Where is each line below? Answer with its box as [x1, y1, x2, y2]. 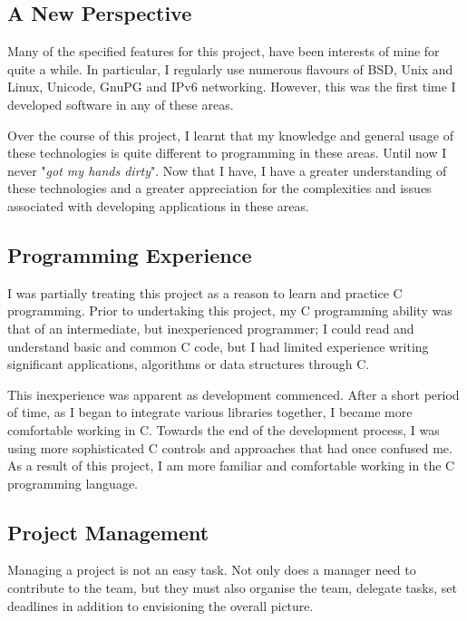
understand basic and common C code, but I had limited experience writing [7, 336, 429, 355]
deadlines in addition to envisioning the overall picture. [7, 596, 314, 615]
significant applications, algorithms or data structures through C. [7, 354, 370, 374]
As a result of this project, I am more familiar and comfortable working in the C [7, 456, 455, 475]
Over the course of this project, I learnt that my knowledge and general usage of [7, 125, 453, 144]
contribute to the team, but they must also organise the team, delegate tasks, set [7, 578, 457, 597]
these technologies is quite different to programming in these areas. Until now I [7, 143, 447, 162]
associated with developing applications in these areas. [7, 196, 309, 215]
